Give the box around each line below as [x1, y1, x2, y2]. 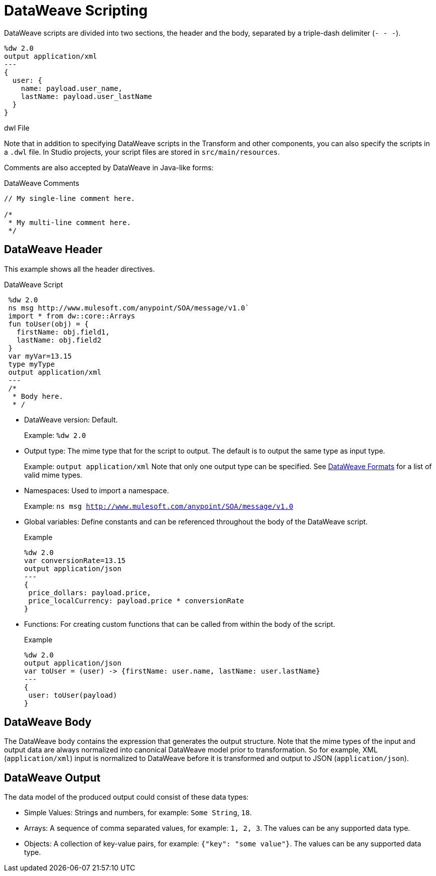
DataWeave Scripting [4, 2, 148, 19]
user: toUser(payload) [28, 691, 117, 699]
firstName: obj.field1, [17, 327, 110, 336]
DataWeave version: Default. [24, 415, 118, 424]
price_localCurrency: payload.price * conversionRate [28, 596, 244, 605]
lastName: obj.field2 [17, 336, 101, 344]
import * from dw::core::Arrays [8, 311, 135, 320]
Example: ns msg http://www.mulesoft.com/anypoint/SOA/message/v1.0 [24, 501, 294, 510]
